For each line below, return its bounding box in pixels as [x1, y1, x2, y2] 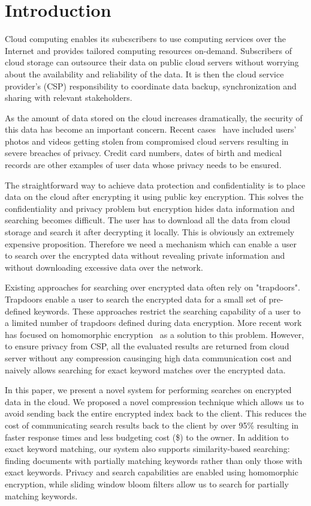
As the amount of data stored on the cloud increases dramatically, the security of [5, 111, 303, 124]
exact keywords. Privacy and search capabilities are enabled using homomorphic [5, 466, 298, 478]
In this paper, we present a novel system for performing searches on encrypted [5, 384, 292, 396]
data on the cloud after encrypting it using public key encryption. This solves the [5, 190, 304, 203]
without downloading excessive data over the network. [5, 261, 203, 273]
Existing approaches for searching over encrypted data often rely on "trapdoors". [5, 281, 300, 294]
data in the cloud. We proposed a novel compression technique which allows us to [5, 395, 304, 408]
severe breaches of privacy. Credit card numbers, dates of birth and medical [5, 146, 282, 159]
